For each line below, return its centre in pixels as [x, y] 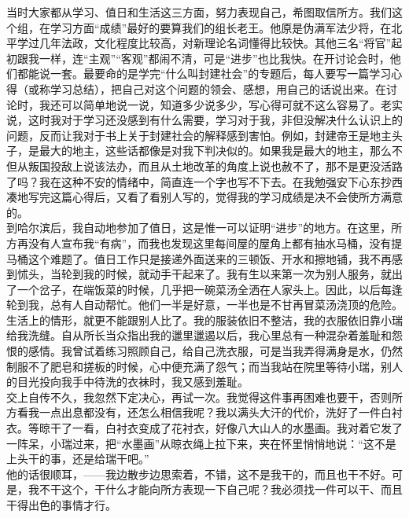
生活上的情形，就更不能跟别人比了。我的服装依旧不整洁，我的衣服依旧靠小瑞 [204, 320]
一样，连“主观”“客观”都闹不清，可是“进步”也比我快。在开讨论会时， [214, 58]
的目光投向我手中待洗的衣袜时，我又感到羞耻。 [127, 382]
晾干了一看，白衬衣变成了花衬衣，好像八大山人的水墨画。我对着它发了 [221, 428]
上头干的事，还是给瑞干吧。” [78, 459]
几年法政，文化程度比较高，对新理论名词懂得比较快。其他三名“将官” [215, 43]
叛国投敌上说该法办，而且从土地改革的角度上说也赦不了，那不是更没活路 [215, 165]
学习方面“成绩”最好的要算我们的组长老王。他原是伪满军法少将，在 [221, 27]
